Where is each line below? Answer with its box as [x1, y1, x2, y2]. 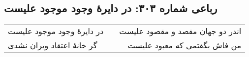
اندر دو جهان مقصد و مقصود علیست [119, 25, 242, 37]
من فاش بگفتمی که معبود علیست [127, 39, 242, 51]
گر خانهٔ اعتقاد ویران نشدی [8, 39, 97, 51]
